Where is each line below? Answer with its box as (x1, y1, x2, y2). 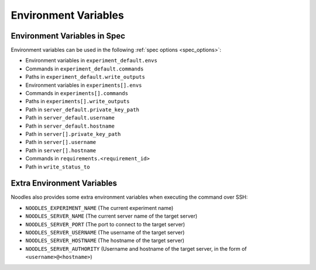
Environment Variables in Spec (11, 31, 126, 41)
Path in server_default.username (25, 114, 115, 121)
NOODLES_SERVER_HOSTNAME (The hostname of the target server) (25, 237, 184, 244)
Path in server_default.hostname (25, 122, 115, 129)
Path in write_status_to (25, 163, 90, 170)
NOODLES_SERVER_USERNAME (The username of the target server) (25, 229, 185, 236)
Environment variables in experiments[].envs (25, 82, 142, 89)
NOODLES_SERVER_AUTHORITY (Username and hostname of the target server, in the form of (25, 245, 247, 252)
